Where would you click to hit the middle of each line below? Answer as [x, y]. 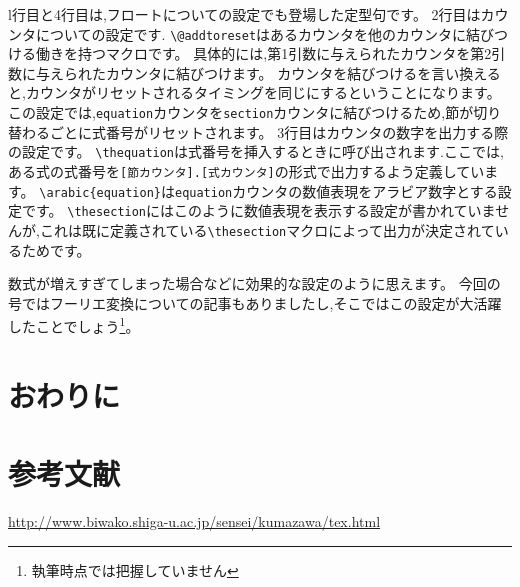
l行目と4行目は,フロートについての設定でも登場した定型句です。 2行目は [244, 14]
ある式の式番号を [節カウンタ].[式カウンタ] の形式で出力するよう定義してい [246, 170]
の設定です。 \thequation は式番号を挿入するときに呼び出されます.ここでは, [256, 151]
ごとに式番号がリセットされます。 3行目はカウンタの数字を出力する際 [279, 131]
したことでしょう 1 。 [74, 324]
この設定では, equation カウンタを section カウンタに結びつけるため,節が [241, 112]
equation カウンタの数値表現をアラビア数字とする [336, 190]
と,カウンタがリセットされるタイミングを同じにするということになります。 [254, 92]
